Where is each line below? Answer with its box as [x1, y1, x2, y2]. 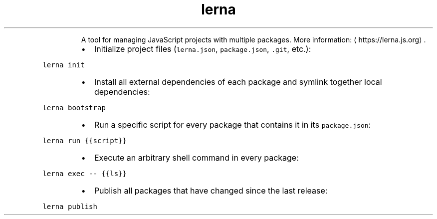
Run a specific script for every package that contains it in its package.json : [94, 119, 371, 130]
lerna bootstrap [42, 103, 106, 112]
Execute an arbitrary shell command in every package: [94, 152, 299, 163]
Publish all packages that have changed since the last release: [94, 185, 328, 196]
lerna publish [42, 202, 97, 211]
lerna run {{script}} [42, 136, 127, 145]
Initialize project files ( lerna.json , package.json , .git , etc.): [94, 43, 311, 54]
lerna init [42, 60, 85, 69]
